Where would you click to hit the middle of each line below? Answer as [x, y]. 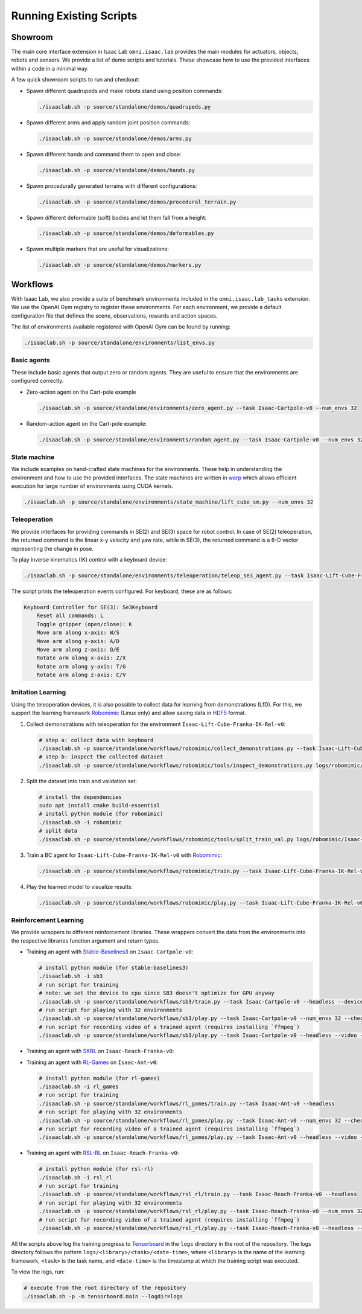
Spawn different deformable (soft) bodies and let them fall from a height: [116, 217]
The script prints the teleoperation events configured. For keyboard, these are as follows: [122, 591]
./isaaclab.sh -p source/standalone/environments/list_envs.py [119, 343]
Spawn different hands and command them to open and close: [104, 154]
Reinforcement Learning [48, 920]
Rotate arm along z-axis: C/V [81, 675]
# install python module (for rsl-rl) [96, 1169]
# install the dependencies [80, 797]
